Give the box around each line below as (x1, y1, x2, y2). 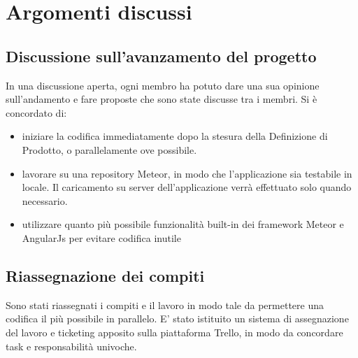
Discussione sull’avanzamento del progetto (6, 45, 317, 66)
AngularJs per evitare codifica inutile (22, 230, 181, 245)
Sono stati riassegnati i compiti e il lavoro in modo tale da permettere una (6, 297, 324, 312)
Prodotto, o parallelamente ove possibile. (22, 142, 197, 157)
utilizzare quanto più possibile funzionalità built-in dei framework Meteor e (22, 217, 344, 231)
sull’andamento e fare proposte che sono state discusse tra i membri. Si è (6, 92, 317, 106)
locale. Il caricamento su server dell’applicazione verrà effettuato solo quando (22, 180, 352, 194)
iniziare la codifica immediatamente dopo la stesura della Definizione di (22, 129, 328, 143)
